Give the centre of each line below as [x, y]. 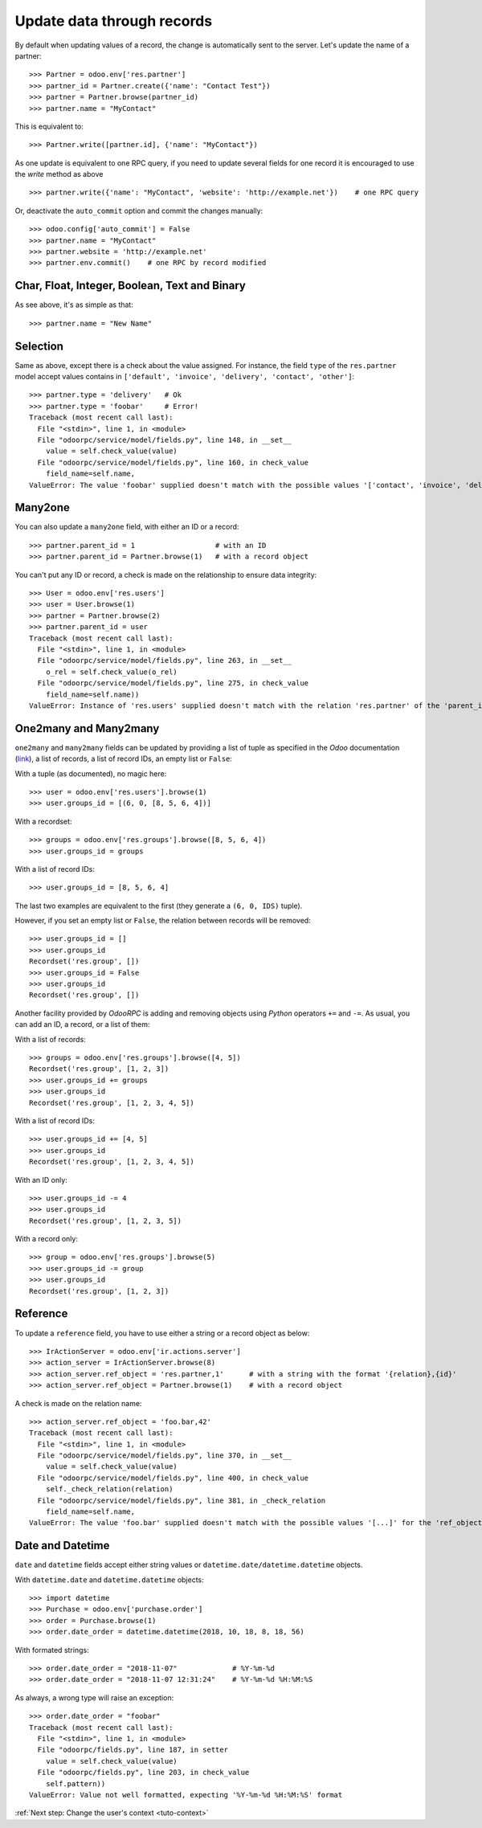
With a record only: [46, 1239]
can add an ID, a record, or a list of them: [82, 1024]
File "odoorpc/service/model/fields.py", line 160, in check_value [173, 462]
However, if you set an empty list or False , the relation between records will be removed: [163, 921]
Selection [39, 346]
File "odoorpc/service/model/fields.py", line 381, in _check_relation [182, 1500]
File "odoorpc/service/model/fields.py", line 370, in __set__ [165, 1456]
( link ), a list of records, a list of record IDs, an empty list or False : [124, 759]
